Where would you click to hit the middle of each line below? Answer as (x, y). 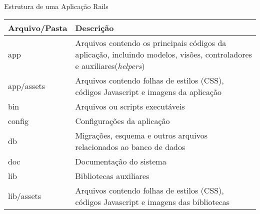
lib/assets (25, 196)
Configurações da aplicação (122, 120)
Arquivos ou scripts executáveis (130, 106)
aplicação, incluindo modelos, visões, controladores (163, 54)
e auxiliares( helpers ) (110, 65)
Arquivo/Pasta (38, 27)
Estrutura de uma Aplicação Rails (56, 6)
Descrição (94, 27)
